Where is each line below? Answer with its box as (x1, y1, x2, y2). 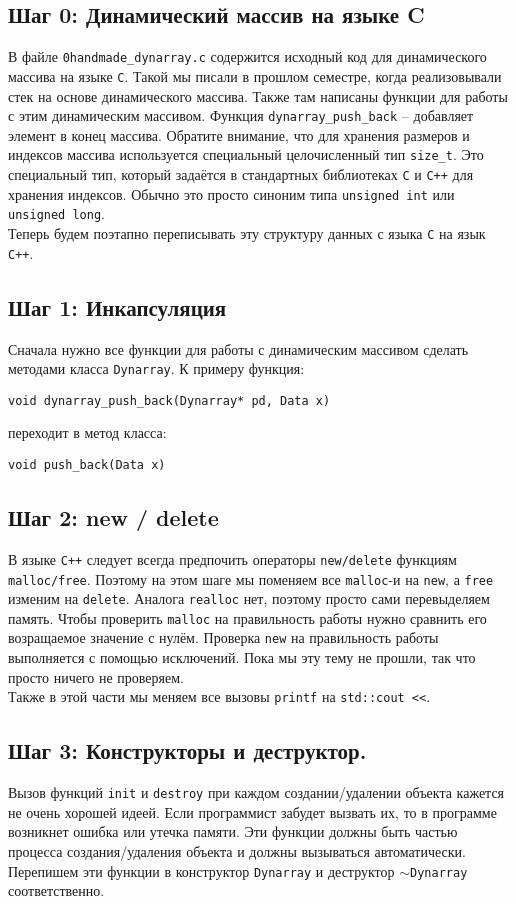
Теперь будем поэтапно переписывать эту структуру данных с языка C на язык (8, 222, 486, 243)
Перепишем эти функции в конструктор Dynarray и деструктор (8, 860, 395, 881)
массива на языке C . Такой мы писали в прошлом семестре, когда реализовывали (8, 65, 502, 86)
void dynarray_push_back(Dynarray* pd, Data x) (8, 393, 331, 408)
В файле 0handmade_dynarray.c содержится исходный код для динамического (8, 46, 487, 67)
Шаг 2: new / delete (8, 502, 219, 533)
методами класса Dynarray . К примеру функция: (8, 358, 305, 379)
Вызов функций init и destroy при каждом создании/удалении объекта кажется (8, 782, 505, 803)
